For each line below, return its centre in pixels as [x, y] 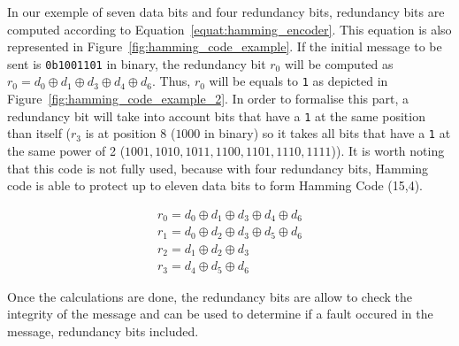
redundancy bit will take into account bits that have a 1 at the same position [216, 115]
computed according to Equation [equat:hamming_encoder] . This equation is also [229, 29]
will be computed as [339, 63]
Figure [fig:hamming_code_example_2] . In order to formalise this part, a [208, 99]
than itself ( [39, 133]
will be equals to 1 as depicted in [298, 81]
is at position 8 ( [130, 133]
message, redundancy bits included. [103, 331]
